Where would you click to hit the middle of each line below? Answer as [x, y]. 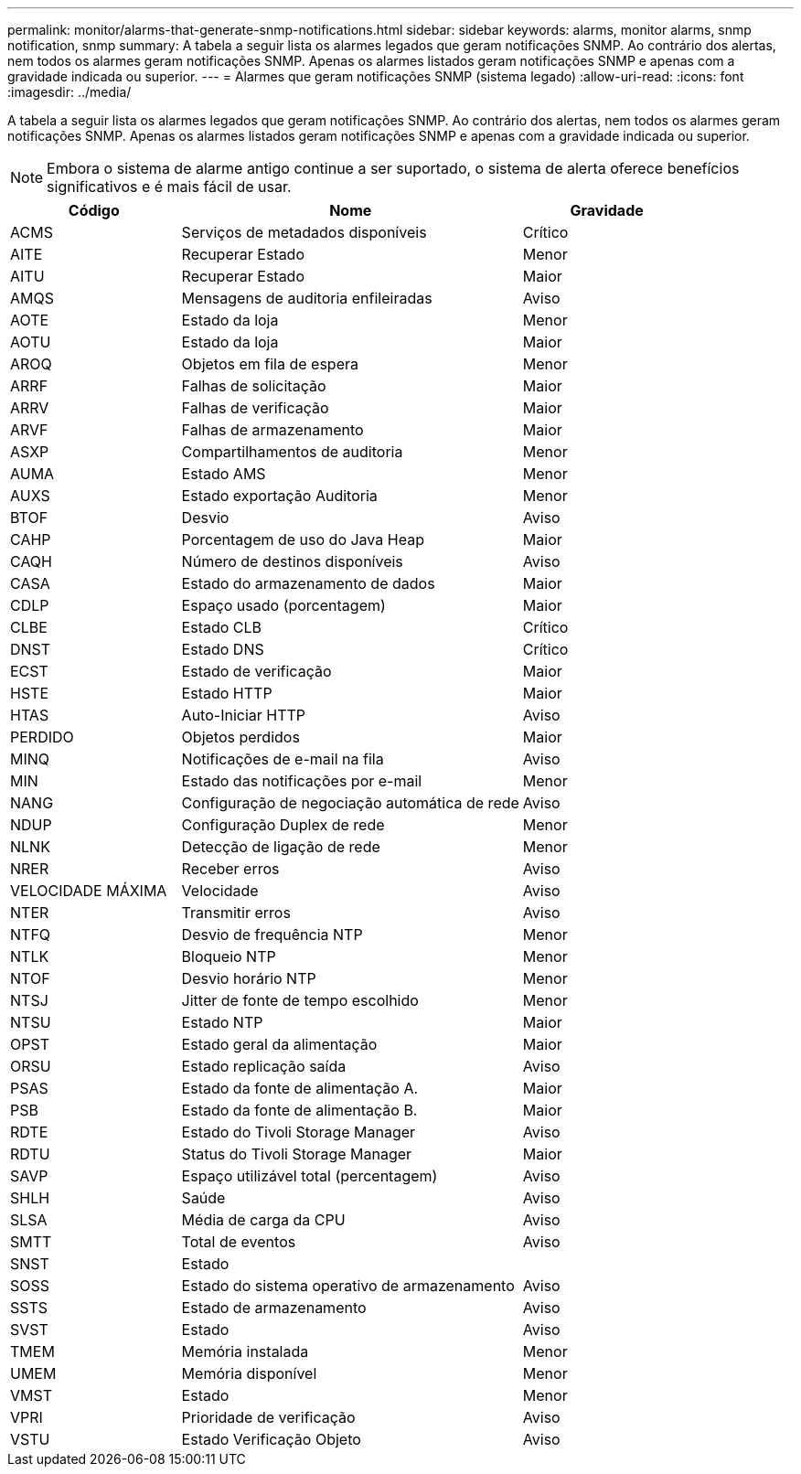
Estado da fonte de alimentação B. [299, 1110]
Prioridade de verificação [268, 1417]
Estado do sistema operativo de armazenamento [348, 1286]
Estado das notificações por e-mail [302, 781]
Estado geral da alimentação [279, 1044]
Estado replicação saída [264, 1066]
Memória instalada [245, 1351]
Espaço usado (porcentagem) [283, 605]
